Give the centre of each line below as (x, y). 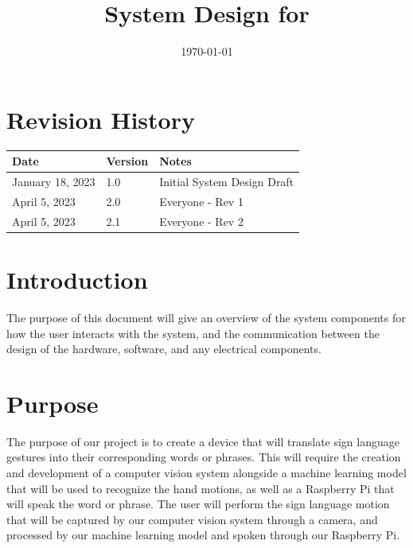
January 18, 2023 (54, 181)
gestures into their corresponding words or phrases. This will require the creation (204, 457)
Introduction (77, 279)
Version (127, 161)
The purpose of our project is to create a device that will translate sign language (203, 441)
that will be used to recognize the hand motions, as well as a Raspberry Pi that (201, 488)
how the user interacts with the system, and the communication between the (193, 333)
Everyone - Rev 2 (201, 221)
